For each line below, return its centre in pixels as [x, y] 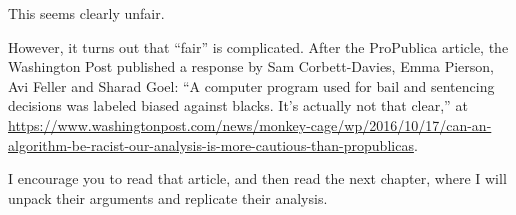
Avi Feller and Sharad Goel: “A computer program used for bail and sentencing [251, 85]
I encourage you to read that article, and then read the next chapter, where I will [257, 178]
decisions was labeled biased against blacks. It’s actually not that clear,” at [238, 105]
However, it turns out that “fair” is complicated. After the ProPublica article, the [258, 46]
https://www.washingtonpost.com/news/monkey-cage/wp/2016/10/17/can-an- [250, 124]
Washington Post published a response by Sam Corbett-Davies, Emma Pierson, [251, 66]
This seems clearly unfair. [86, 13]
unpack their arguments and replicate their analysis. [168, 197]
